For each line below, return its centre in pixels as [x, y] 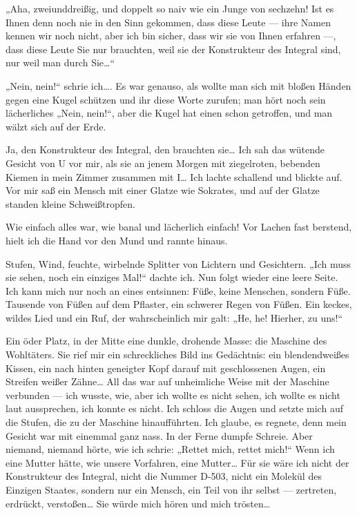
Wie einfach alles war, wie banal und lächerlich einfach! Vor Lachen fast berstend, [179, 227]
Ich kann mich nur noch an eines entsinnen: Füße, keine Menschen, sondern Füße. [178, 290]
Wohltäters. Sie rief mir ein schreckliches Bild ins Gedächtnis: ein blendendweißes [177, 354]
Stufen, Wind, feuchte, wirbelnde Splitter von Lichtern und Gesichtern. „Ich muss [178, 263]
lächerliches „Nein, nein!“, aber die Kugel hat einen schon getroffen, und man [169, 113]
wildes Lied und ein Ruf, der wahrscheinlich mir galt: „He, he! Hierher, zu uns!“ [174, 317]
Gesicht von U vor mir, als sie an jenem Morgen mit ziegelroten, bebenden [163, 163]
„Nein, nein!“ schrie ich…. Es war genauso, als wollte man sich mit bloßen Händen [178, 85]
